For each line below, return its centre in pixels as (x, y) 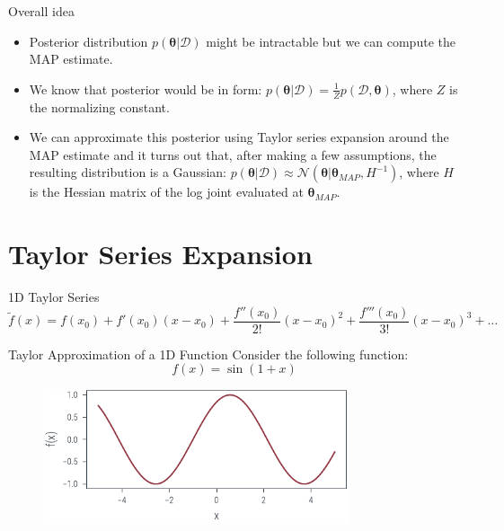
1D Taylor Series (54, 297)
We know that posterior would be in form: (146, 88)
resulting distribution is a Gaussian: (128, 172)
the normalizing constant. (99, 106)
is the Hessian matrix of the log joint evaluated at (166, 192)
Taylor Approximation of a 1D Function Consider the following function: (208, 354)
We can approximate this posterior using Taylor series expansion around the (239, 137)
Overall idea (41, 11)
